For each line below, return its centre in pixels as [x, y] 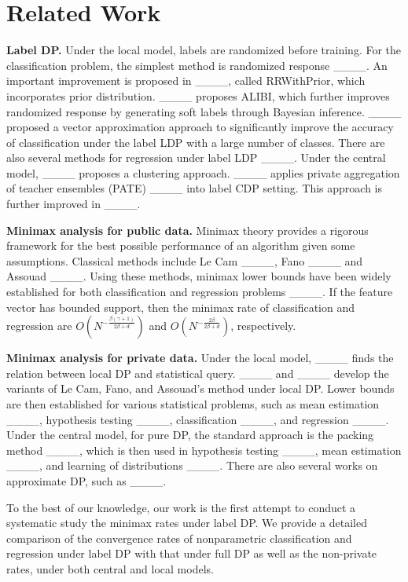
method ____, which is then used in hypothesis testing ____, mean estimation [204, 450]
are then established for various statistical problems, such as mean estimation [193, 404]
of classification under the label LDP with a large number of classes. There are [196, 142]
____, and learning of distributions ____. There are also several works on [192, 465]
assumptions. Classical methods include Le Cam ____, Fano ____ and [185, 260]
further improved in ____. [74, 204]
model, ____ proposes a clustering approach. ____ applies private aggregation [203, 172]
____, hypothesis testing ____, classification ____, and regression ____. [198, 419]
